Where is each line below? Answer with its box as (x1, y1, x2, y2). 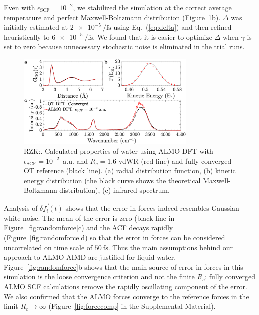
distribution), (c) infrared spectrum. (59, 185, 170, 195)
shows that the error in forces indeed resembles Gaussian (65, 203, 239, 213)
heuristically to (4, 31, 50, 42)
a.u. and (63, 155, 88, 166)
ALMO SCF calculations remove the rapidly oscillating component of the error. (4, 281, 247, 291)
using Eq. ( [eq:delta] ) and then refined (113, 22, 232, 32)
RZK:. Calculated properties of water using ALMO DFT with (24, 146, 213, 156)
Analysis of (4, 203, 38, 213)
